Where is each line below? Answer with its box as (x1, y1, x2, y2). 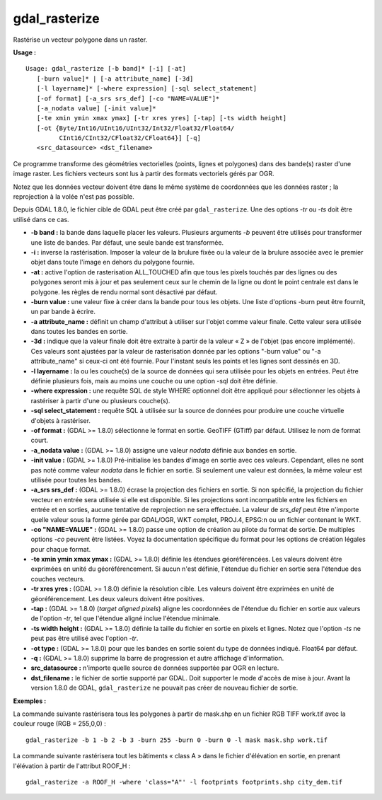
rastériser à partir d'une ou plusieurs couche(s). (30, 396, 170, 405)
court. (30, 436, 49, 445)
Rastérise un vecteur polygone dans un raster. (13, 35, 148, 44)
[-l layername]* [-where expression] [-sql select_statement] (36, 85, 257, 93)
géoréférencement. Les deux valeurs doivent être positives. (30, 594, 204, 603)
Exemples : (13, 697, 47, 705)
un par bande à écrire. (30, 308, 95, 316)
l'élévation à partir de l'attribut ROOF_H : (13, 761, 131, 770)
